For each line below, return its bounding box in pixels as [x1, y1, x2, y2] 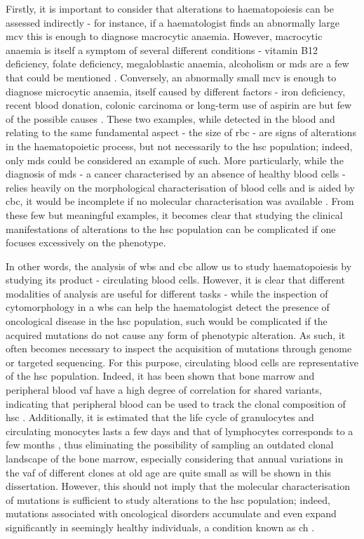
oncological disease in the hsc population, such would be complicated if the [6, 314, 328, 328]
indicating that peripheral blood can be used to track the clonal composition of [6, 396, 346, 411]
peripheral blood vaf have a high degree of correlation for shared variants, [6, 382, 322, 397]
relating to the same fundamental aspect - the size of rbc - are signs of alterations [6, 125, 356, 140]
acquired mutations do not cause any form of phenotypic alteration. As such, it [6, 327, 346, 342]
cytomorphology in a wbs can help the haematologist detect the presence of [6, 300, 330, 314]
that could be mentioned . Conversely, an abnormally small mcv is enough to [6, 69, 337, 84]
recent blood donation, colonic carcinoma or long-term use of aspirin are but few [6, 98, 352, 112]
